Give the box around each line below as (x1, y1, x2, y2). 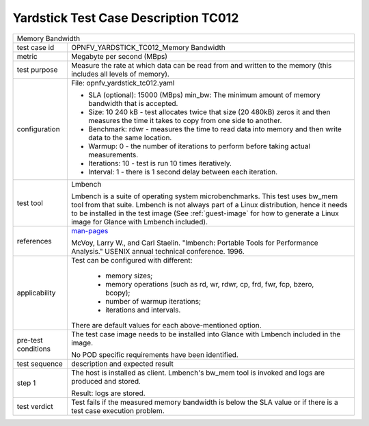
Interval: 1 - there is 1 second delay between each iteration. (87, 167, 278, 176)
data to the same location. (87, 133, 172, 142)
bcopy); (105, 288, 131, 297)
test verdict (16, 401, 54, 411)
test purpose (16, 65, 58, 75)
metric (16, 51, 38, 61)
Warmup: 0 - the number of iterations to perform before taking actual (87, 141, 311, 150)
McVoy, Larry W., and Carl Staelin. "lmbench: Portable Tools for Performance (70, 238, 318, 248)
